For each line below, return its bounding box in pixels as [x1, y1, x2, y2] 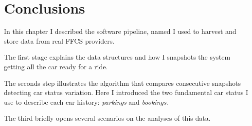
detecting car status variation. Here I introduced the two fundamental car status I [4, 87, 249, 97]
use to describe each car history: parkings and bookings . [4, 96, 168, 107]
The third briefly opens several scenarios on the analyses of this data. [4, 113, 211, 123]
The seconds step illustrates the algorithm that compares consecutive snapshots [4, 78, 241, 88]
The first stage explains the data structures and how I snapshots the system [4, 52, 231, 62]
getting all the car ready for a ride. [4, 61, 108, 71]
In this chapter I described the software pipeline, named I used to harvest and [4, 26, 236, 36]
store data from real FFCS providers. [4, 35, 115, 46]
